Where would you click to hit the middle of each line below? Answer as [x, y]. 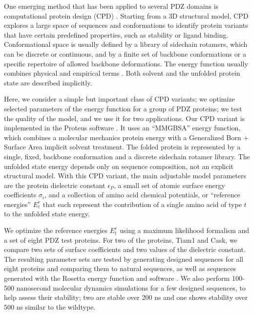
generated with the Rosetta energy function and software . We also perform [117, 278]
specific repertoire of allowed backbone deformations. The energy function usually [126, 63]
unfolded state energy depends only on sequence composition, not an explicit [119, 166]
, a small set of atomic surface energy [169, 185]
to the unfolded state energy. [47, 214]
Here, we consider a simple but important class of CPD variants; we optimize [119, 99]
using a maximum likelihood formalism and [184, 230]
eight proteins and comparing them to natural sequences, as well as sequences [120, 268]
